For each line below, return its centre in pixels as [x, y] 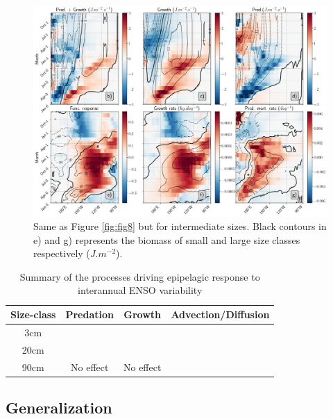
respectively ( [62, 253]
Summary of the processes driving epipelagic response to [140, 276]
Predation [89, 314]
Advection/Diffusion [220, 314]
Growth [143, 314]
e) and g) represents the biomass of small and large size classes [167, 239]
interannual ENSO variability [140, 290]
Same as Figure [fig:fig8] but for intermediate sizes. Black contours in [180, 226]
